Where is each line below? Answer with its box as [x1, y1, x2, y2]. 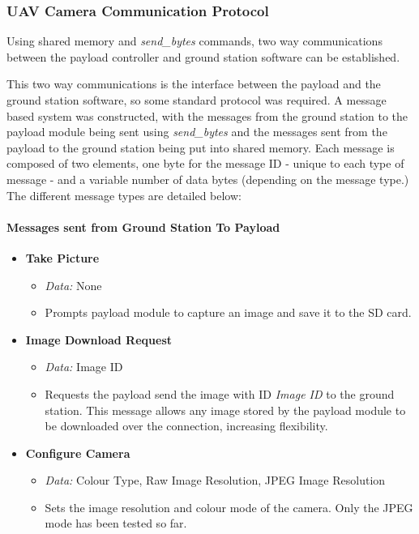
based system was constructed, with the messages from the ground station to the [6, 107, 408, 124]
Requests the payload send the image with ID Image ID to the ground [45, 385, 395, 402]
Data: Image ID [45, 358, 123, 375]
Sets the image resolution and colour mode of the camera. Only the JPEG [45, 498, 413, 515]
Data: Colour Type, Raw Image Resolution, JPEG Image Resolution [45, 472, 386, 489]
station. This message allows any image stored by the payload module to [45, 401, 406, 418]
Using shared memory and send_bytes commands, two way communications [6, 32, 383, 49]
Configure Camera [25, 444, 130, 461]
